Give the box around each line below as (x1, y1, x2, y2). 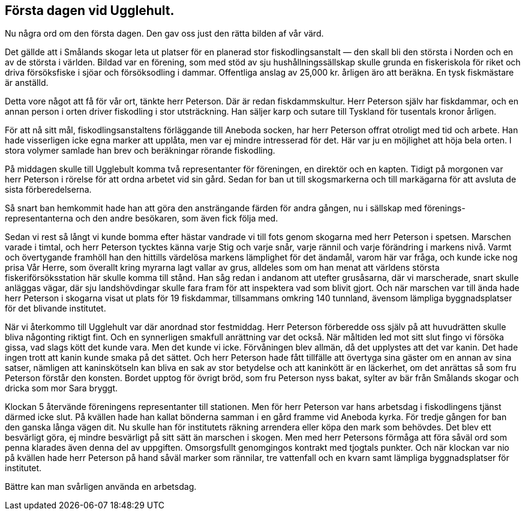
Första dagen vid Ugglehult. (5, 3, 175, 18)
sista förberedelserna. (5, 184, 92, 195)
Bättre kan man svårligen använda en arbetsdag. (5, 481, 197, 492)
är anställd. (5, 77, 49, 88)
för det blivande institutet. (5, 303, 106, 314)
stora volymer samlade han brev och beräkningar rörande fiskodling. (5, 145, 275, 156)
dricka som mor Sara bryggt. (5, 383, 118, 394)
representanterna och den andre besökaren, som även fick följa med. (5, 213, 278, 224)
